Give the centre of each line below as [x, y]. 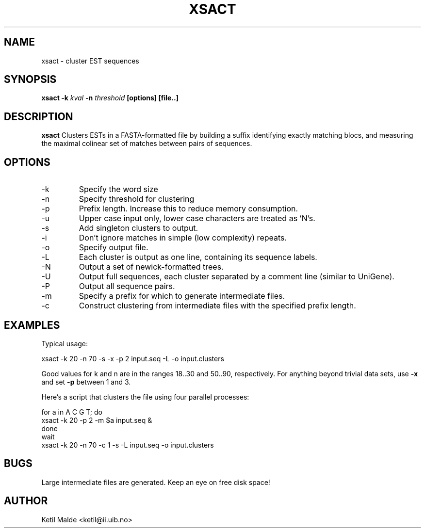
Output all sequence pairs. [127, 286]
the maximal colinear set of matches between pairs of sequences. [147, 144]
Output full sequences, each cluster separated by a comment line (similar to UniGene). [237, 277]
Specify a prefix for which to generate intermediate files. [182, 296]
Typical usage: [65, 343]
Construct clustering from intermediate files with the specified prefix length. [217, 306]
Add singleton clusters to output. [139, 228]
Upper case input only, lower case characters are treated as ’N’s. [197, 218]
